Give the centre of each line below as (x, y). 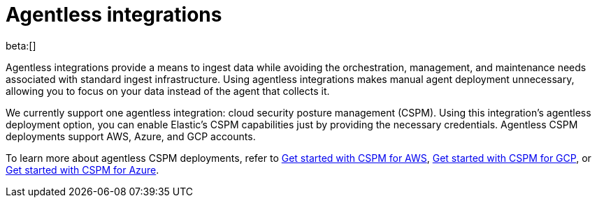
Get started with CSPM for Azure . (82, 170)
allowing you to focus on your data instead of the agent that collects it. (168, 91)
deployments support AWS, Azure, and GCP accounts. (131, 136)
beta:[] (21, 45)
